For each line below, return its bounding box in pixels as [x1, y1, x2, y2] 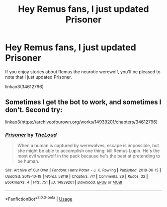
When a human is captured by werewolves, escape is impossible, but [17, 143, 159, 149]
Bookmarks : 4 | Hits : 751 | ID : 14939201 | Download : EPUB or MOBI [5, 180, 123, 185]
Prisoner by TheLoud [5, 131, 57, 138]
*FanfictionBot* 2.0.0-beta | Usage [5, 195, 73, 202]
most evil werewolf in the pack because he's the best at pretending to [17, 153, 161, 159]
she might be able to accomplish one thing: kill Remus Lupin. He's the [17, 148, 160, 154]
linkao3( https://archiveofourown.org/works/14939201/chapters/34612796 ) [5, 119, 158, 125]
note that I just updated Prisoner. [5, 74, 72, 80]
